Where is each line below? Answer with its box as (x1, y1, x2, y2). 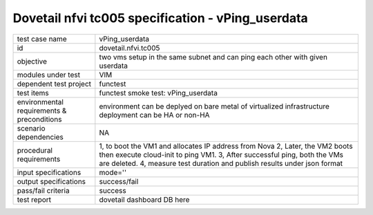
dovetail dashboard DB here (99, 194, 190, 204)
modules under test (17, 70, 81, 80)
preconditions (17, 114, 62, 124)
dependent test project (17, 79, 92, 88)
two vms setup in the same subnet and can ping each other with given (99, 52, 328, 62)
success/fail (99, 176, 139, 186)
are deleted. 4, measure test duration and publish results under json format (99, 158, 343, 168)
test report (17, 194, 52, 204)
